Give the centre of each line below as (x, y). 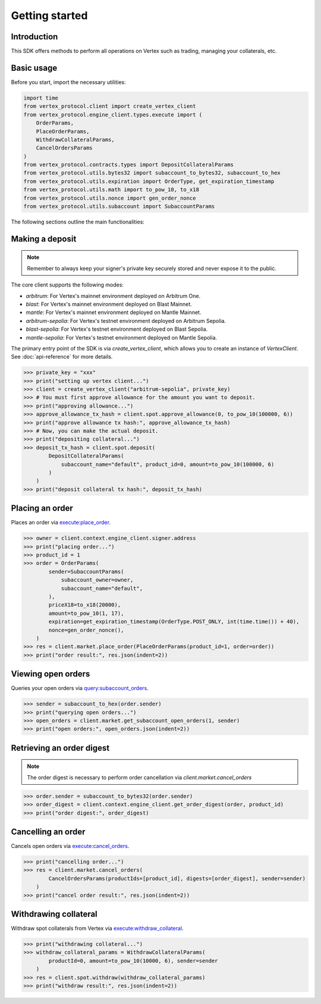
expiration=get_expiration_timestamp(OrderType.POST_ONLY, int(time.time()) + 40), (174, 622)
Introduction (34, 37)
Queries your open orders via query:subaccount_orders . (80, 688)
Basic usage (34, 68)
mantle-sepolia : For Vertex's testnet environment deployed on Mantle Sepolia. (122, 337)
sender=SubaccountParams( (86, 571)
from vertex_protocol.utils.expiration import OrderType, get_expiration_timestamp (149, 181)
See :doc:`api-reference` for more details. (62, 357)
